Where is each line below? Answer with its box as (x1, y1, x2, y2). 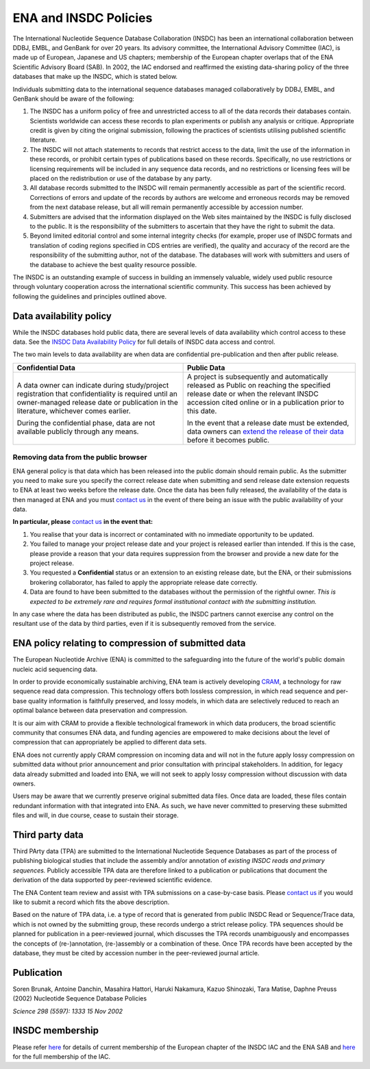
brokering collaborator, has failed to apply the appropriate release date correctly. (29, 578, 258, 586)
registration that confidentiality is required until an (16, 389, 177, 399)
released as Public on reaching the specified (186, 380, 331, 390)
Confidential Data (16, 363, 75, 373)
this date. (186, 406, 217, 416)
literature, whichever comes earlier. (16, 406, 131, 416)
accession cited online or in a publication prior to (186, 397, 345, 407)
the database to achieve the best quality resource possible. (29, 260, 197, 268)
